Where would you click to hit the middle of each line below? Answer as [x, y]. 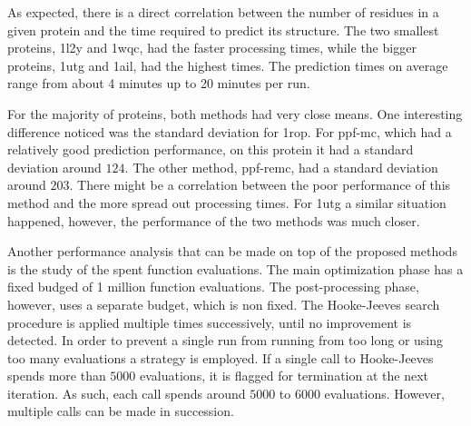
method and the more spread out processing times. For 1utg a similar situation [227, 202]
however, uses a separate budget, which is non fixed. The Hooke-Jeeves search [224, 304]
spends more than [57, 376]
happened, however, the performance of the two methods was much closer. [214, 220]
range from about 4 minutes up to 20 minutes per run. [159, 83]
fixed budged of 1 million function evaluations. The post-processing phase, [213, 287]
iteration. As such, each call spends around [127, 393]
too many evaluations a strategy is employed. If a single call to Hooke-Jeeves [221, 357]
